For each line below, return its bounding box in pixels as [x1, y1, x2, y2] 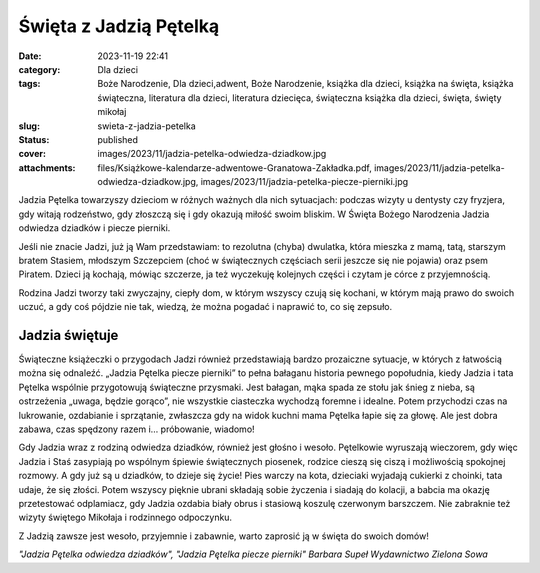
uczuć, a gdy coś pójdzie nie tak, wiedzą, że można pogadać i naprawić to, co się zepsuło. [18, 301, 393, 313]
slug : [18, 120, 40, 132]
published [97, 133, 139, 145]
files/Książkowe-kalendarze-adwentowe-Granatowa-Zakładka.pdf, [97, 161, 372, 174]
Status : [18, 133, 50, 145]
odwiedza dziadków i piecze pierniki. [18, 222, 171, 234]
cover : [18, 148, 47, 160]
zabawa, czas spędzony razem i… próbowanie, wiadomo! [18, 423, 255, 435]
